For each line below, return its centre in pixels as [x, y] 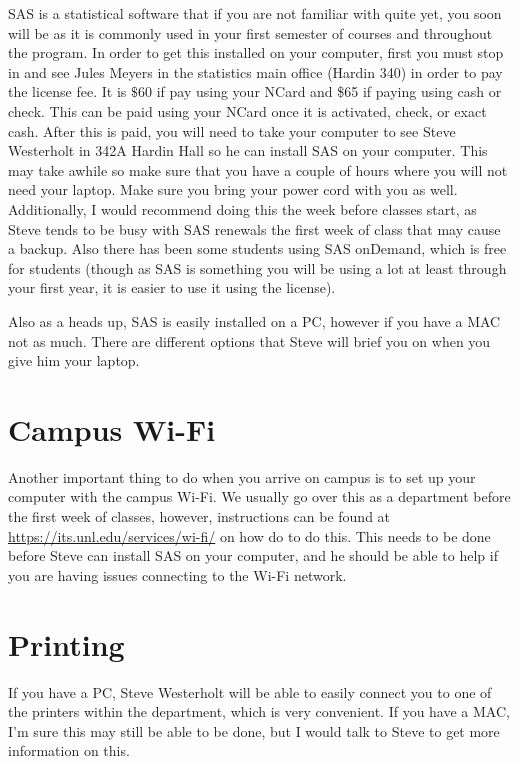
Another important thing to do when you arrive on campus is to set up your [242, 476]
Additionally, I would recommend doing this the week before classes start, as [242, 208]
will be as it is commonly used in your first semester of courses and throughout [250, 32]
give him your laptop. [74, 360]
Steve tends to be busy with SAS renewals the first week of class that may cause [254, 228]
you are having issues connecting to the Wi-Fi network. [177, 574]
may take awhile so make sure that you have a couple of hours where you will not [258, 169]
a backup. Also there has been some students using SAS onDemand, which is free [257, 248]
